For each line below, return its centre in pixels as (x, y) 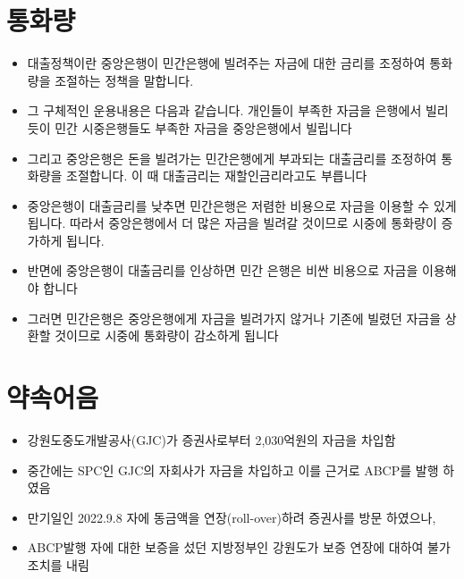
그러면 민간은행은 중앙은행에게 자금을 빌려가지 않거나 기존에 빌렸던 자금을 (234, 318)
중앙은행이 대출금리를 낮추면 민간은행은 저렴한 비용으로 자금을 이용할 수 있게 (242, 205)
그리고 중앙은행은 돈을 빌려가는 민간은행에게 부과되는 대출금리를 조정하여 (232, 158)
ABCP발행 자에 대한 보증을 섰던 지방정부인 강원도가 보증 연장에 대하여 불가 (239, 547)
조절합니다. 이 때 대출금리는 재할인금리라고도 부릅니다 (217, 176)
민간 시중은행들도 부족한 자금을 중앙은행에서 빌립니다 (203, 127)
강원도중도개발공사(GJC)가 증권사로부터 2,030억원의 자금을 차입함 (211, 439)
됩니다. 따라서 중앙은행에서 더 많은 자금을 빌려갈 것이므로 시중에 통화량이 (232, 223)
